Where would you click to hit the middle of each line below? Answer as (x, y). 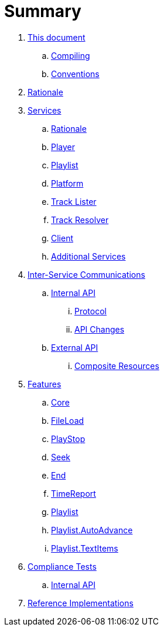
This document (57, 37)
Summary (43, 11)
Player (63, 147)
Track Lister (74, 201)
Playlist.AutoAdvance (92, 530)
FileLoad (68, 420)
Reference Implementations (81, 603)
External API (75, 347)
